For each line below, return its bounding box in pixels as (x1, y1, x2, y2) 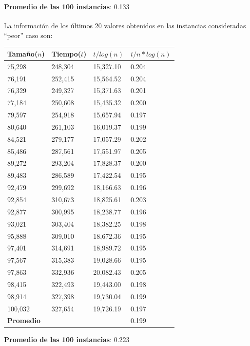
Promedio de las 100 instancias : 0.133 (4, 1, 130, 11)
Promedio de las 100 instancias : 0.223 (4, 334, 130, 344)
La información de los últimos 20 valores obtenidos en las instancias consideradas (4, 20, 246, 31)
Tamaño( (7, 48, 38, 58)
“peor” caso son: (4, 30, 53, 40)
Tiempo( (51, 48, 81, 58)
